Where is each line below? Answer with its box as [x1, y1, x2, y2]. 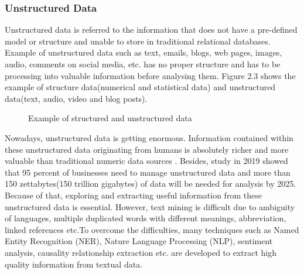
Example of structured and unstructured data [28, 112, 192, 124]
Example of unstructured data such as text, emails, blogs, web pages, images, [5, 46, 282, 59]
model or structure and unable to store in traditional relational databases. [5, 35, 271, 47]
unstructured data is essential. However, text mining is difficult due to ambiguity [5, 200, 295, 213]
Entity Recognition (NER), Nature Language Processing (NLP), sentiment [5, 235, 273, 247]
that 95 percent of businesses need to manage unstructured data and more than [5, 166, 291, 178]
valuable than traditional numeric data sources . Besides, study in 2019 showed [5, 155, 288, 167]
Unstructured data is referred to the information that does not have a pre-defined [5, 23, 298, 36]
